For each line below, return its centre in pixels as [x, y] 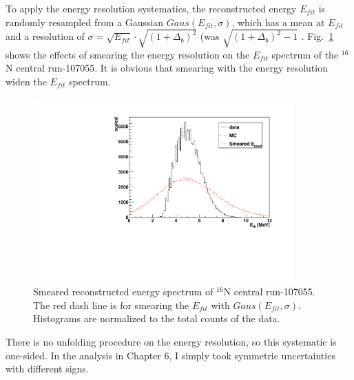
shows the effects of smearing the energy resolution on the [128, 54]
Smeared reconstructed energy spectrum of [123, 292]
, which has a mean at [278, 22]
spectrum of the [305, 54]
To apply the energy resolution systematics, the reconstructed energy [151, 8]
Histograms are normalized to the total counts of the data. [157, 318]
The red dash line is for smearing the [111, 305]
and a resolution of [45, 36]
